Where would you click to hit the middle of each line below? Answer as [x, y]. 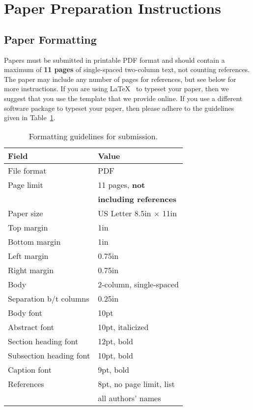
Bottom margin [34, 241]
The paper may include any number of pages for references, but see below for [120, 79]
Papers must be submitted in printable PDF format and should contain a [114, 60]
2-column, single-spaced [138, 284]
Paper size [26, 213]
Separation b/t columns [49, 298]
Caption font [30, 369]
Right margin [31, 270]
